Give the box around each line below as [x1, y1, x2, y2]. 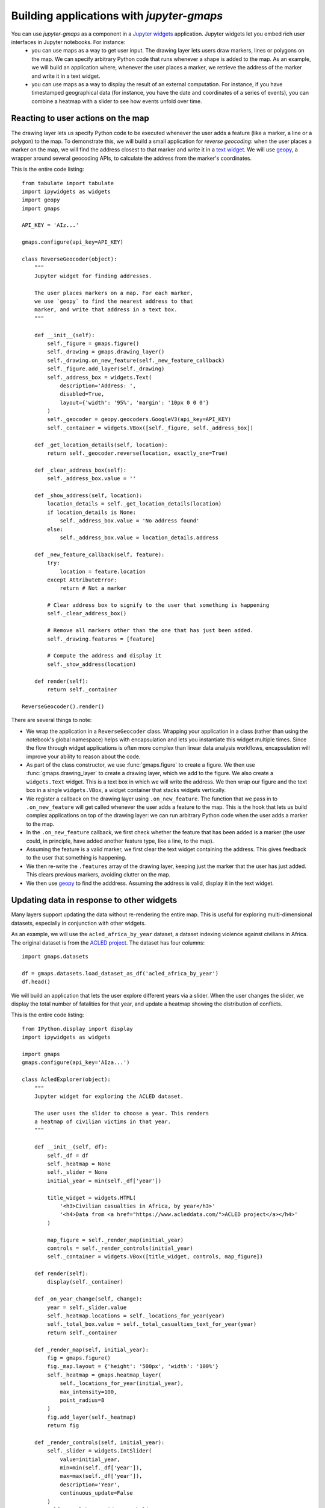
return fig [47, 1422, 79, 1429]
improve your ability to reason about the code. [26, 753, 141, 760]
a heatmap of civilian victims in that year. [34, 1118, 172, 1125]
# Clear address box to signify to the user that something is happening [47, 602, 270, 609]
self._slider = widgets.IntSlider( [47, 1448, 152, 1454]
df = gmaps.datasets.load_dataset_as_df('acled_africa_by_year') [22, 970, 219, 977]
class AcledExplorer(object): [22, 1076, 111, 1083]
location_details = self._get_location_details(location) [47, 501, 222, 507]
